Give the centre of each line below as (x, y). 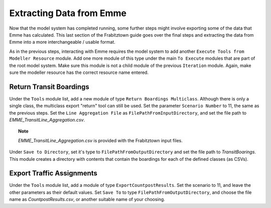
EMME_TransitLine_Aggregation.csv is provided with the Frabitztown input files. (100, 140)
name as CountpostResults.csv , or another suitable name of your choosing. (87, 199)
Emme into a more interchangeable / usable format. (62, 42)
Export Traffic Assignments (53, 173)
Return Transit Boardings (49, 87)
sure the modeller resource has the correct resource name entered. (79, 72)
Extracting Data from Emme (68, 13)
